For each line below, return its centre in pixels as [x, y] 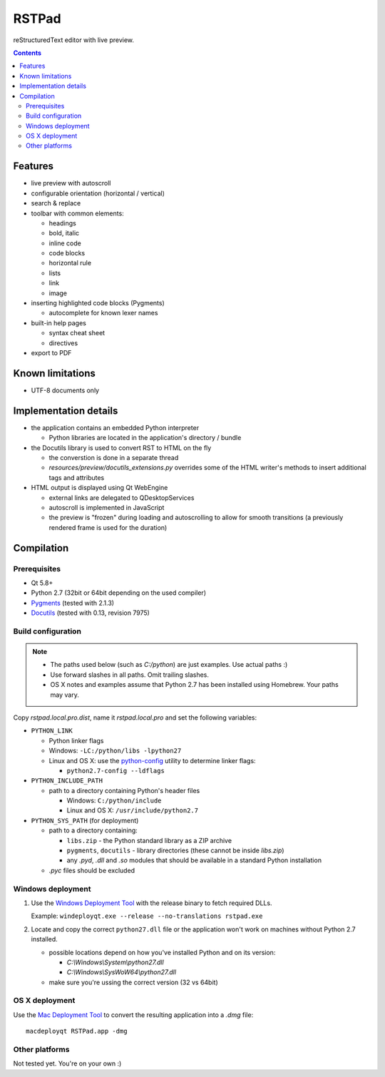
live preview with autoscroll [71, 183]
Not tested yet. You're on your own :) [67, 1063]
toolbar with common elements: [77, 213]
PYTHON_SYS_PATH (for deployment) [85, 820]
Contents [27, 53]
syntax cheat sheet [77, 333]
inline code [65, 243]
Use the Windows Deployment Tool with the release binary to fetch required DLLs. [152, 903]
